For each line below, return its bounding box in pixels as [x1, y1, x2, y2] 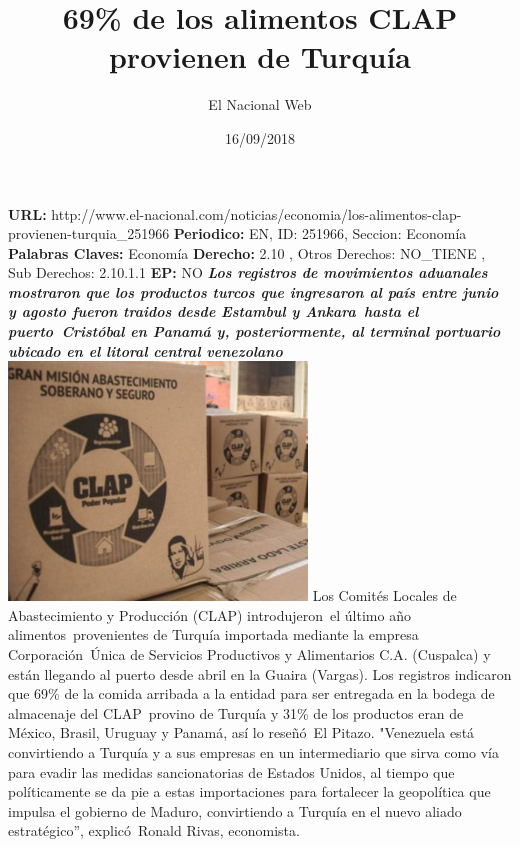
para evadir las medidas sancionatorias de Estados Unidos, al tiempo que [8, 761, 455, 782]
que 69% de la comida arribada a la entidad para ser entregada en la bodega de [8, 683, 495, 704]
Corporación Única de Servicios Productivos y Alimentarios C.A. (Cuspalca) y [8, 643, 491, 664]
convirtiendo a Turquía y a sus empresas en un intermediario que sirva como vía [8, 741, 499, 762]
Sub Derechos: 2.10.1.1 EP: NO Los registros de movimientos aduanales [8, 262, 488, 283]
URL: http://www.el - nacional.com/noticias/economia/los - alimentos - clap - [8, 203, 462, 224]
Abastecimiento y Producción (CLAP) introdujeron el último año [8, 604, 411, 625]
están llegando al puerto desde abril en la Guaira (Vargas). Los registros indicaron [8, 663, 512, 684]
